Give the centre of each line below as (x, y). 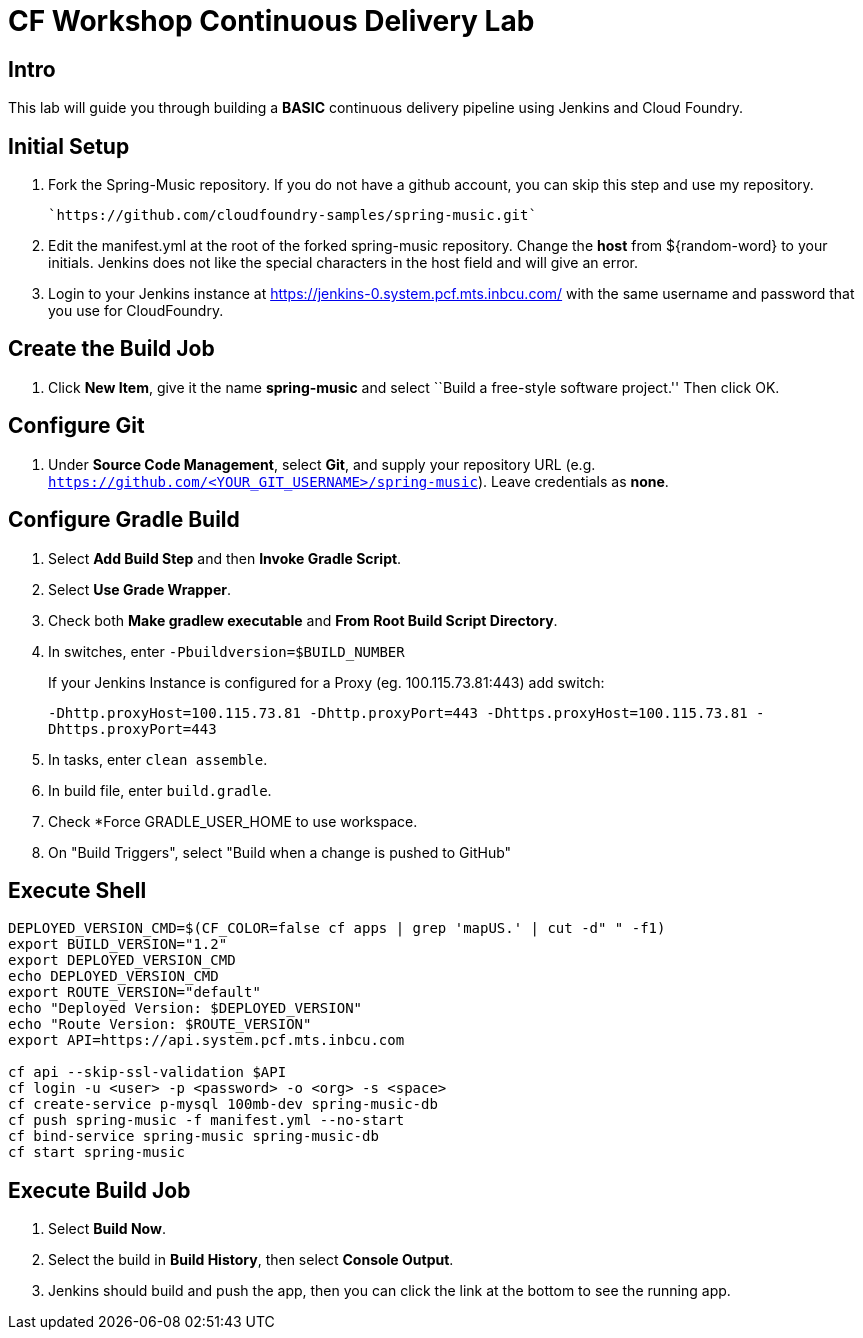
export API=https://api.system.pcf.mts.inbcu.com (206, 1040)
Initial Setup (69, 146)
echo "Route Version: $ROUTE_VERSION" (160, 1024)
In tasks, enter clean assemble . (158, 759)
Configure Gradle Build (124, 520)
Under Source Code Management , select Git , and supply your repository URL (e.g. (322, 464)
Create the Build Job (111, 349)
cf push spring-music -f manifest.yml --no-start (206, 1120)
